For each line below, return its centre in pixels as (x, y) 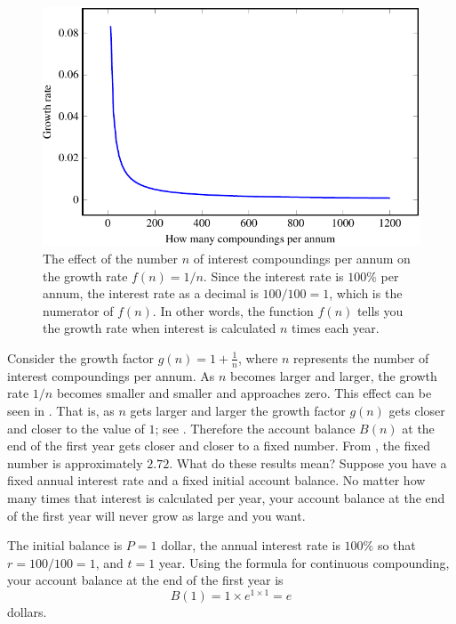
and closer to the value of (76, 428)
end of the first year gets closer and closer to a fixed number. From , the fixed (219, 446)
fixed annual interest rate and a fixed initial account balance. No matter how (216, 480)
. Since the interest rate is (273, 276)
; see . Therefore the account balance (255, 428)
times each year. (336, 328)
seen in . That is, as (61, 410)
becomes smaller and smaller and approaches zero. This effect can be (244, 393)
